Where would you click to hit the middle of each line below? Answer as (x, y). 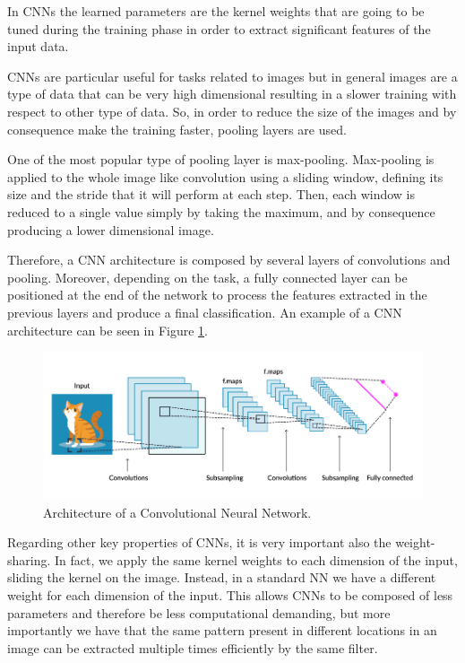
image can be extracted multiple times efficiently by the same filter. (193, 647)
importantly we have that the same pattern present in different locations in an (222, 630)
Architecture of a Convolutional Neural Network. (177, 512)
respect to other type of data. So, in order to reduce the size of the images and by (232, 111)
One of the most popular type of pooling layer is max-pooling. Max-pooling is (221, 159)
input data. (38, 46)
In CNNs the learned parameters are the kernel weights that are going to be (216, 11)
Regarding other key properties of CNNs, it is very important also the (199, 542)
